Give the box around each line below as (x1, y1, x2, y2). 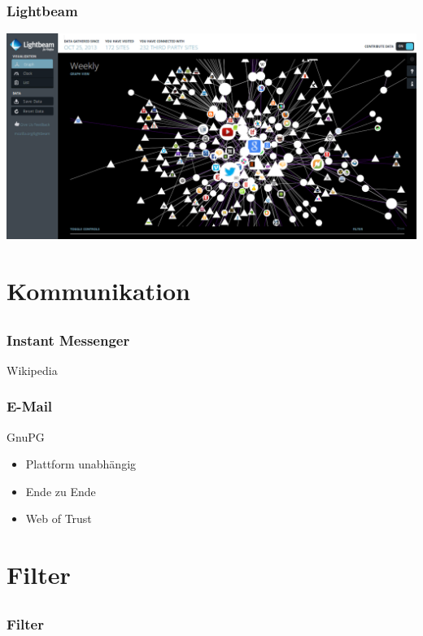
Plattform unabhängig (25, 455, 137, 473)
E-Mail (7, 396, 53, 416)
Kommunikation (7, 273, 190, 307)
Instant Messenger (7, 329, 130, 350)
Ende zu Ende (25, 482, 96, 499)
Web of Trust (25, 510, 92, 527)
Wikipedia (7, 361, 58, 378)
